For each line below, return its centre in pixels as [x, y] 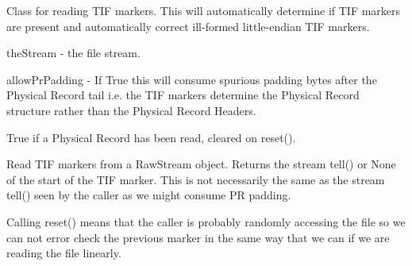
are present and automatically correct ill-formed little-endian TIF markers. [188, 26]
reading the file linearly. [64, 253]
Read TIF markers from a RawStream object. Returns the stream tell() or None [201, 164]
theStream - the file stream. [73, 53]
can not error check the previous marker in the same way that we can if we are [198, 237]
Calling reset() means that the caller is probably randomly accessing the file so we [206, 221]
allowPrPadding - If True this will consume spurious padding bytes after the [192, 79]
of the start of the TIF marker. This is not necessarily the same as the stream [196, 179]
